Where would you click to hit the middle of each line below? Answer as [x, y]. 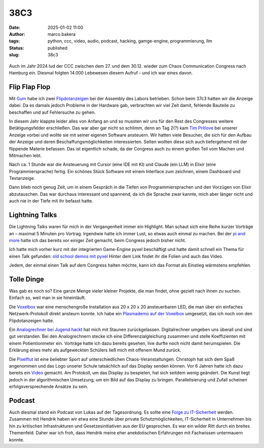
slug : [14, 55]
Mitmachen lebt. [25, 155]
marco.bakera [62, 34]
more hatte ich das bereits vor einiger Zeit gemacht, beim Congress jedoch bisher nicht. [98, 240]
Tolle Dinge [26, 279]
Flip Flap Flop [30, 87]
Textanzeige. [22, 178]
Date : [15, 27]
